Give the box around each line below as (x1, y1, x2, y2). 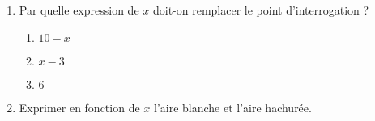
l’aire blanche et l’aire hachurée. (153, 98, 312, 115)
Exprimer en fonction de (19, 98, 140, 115)
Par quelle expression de (19, 2, 139, 18)
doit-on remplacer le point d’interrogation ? (152, 2, 369, 18)
